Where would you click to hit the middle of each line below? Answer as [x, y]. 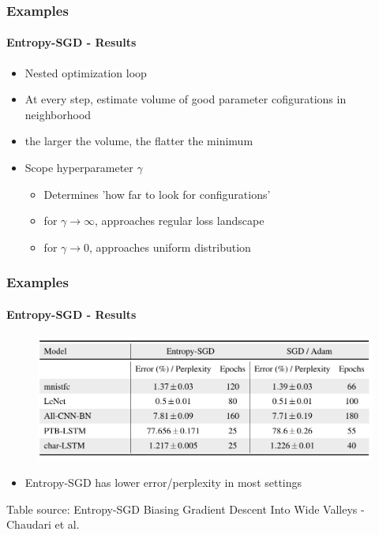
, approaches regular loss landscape [180, 221]
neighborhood [58, 114]
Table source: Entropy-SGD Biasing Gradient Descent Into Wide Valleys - [186, 509]
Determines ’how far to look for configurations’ [157, 194]
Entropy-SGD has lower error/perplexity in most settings [163, 483]
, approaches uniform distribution [170, 247]
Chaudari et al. [43, 524]
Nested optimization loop [86, 72]
